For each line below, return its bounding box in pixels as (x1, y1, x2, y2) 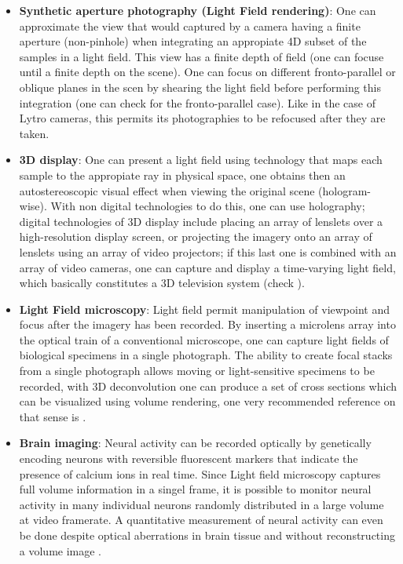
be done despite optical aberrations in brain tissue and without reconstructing (19, 527, 395, 543)
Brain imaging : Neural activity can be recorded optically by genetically (19, 435, 372, 451)
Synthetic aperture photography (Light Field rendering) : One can (19, 2, 376, 18)
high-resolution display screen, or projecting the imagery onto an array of (19, 228, 372, 245)
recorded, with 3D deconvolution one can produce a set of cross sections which (19, 377, 397, 394)
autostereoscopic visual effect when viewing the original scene (19, 182, 315, 198)
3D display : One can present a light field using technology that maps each (19, 151, 383, 168)
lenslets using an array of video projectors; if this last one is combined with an (19, 243, 397, 260)
